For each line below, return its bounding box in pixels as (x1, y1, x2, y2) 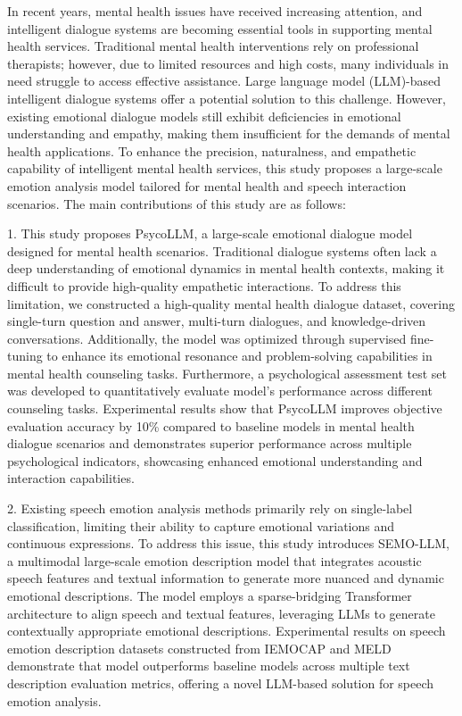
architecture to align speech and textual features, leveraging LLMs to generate (7, 604, 435, 622)
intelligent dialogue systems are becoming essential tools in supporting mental (7, 19, 433, 37)
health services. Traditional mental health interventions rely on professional (7, 37, 419, 55)
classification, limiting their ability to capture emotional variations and (7, 516, 394, 535)
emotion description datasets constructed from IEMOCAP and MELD (7, 638, 392, 657)
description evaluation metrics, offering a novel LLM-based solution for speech (7, 673, 434, 692)
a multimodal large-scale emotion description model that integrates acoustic (7, 551, 422, 570)
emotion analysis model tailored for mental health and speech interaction (7, 176, 407, 195)
